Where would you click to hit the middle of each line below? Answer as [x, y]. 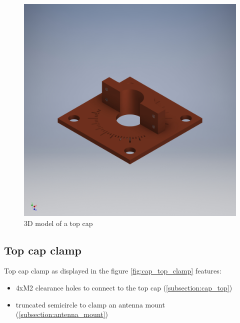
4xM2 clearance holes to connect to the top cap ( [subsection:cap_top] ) [124, 287]
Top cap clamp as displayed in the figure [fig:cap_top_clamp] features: [113, 271]
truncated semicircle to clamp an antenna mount [90, 304]
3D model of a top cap [58, 223]
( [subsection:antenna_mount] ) [62, 314]
